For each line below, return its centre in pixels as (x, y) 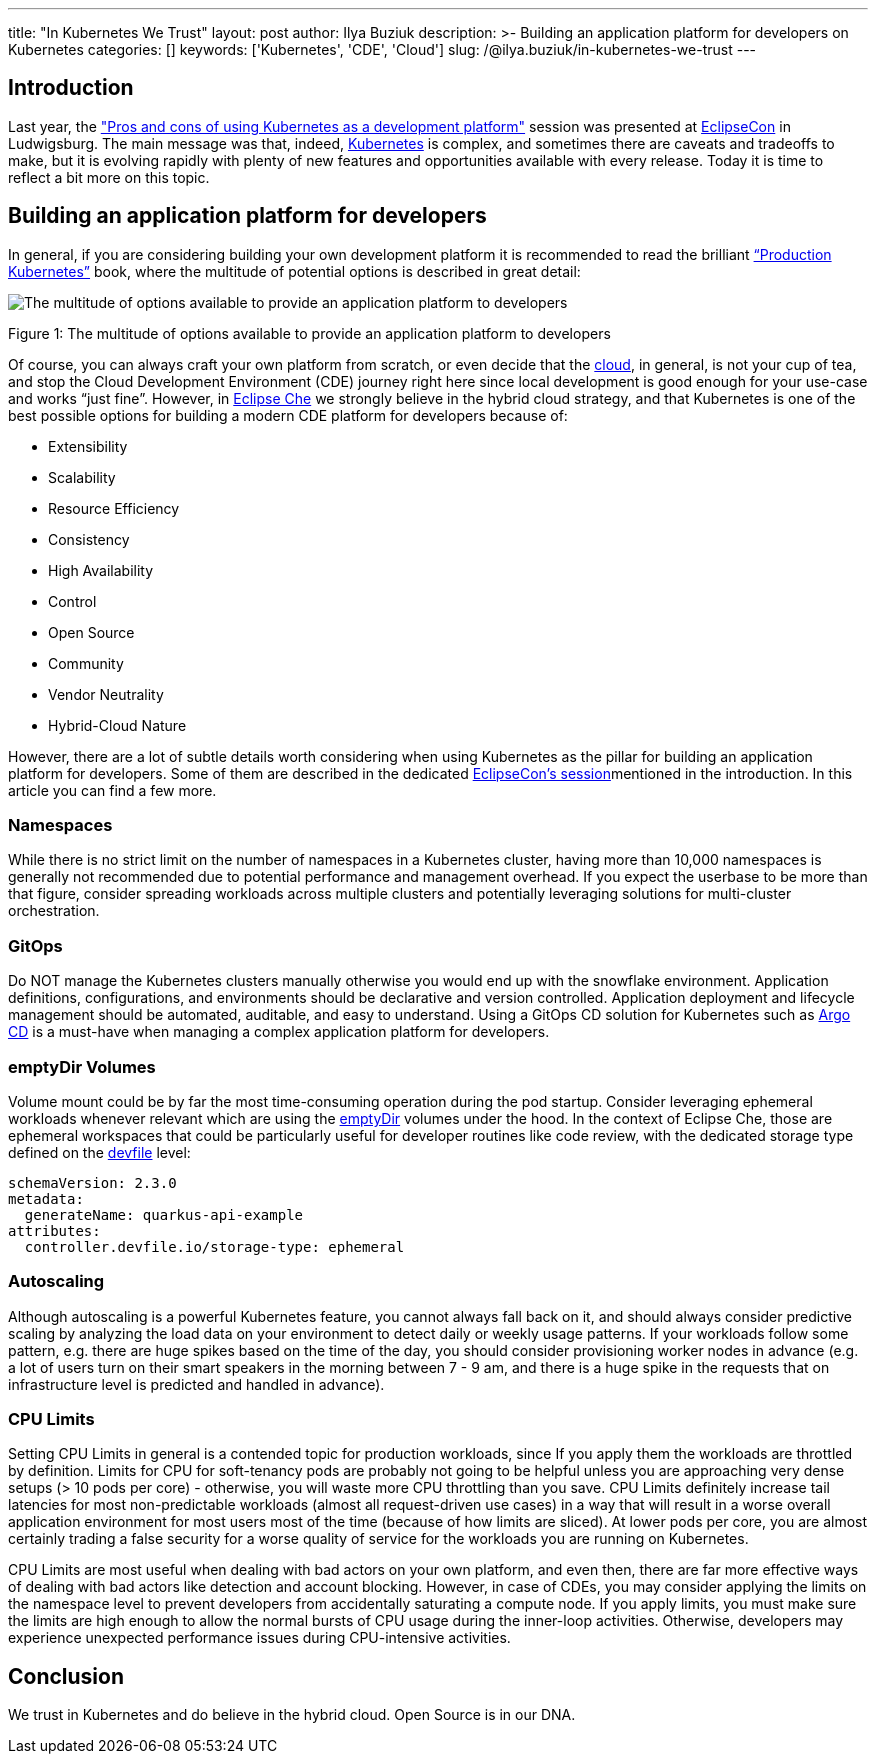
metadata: (46, 1198)
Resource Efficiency (114, 508)
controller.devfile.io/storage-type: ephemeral (214, 1246)
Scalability (82, 477)
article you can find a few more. (112, 790)
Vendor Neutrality (106, 694)
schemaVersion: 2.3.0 (92, 1182)
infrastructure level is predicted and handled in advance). (196, 1384)
